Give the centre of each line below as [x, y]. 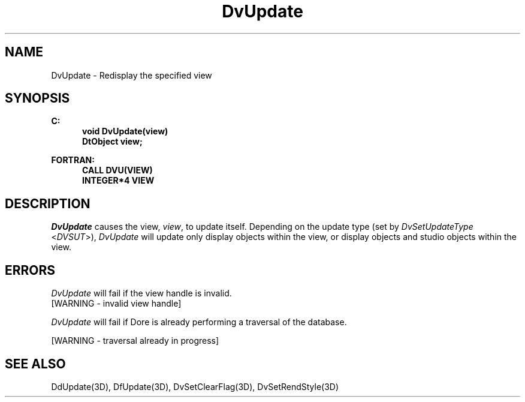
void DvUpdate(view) [125, 131]
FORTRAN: [73, 160]
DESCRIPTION [48, 203]
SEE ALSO [35, 364]
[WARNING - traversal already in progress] [135, 341]
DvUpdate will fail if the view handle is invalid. [141, 293]
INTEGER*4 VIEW [118, 181]
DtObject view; [112, 142]
